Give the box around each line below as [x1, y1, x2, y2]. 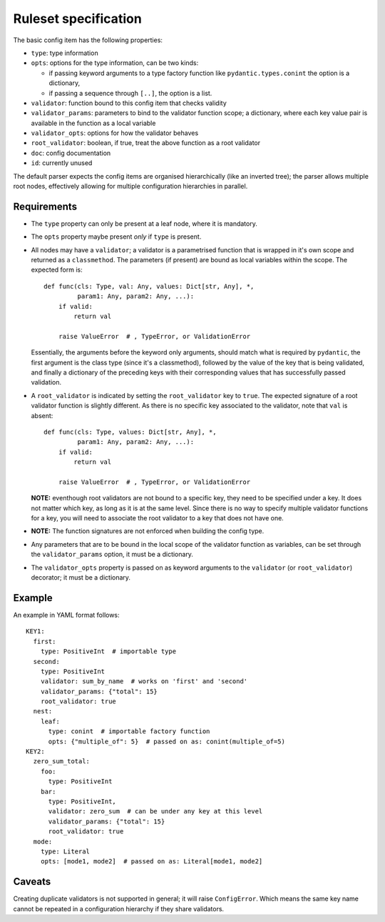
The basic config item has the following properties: [13, 36, 163, 44]
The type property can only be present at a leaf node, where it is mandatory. [31, 219, 258, 228]
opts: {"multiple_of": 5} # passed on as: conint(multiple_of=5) [48, 737, 285, 745]
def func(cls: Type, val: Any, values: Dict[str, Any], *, [43, 282, 255, 290]
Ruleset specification [13, 11, 142, 26]
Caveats [13, 876, 51, 888]
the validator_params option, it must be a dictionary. [31, 550, 194, 559]
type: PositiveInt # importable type [40, 648, 177, 655]
